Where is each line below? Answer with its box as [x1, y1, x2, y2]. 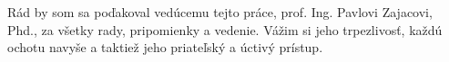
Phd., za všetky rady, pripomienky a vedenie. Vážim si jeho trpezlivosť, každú [7, 20, 443, 39]
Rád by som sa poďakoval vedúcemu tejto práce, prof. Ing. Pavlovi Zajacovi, [7, 3, 433, 21]
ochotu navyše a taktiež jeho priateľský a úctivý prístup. [7, 38, 323, 57]
